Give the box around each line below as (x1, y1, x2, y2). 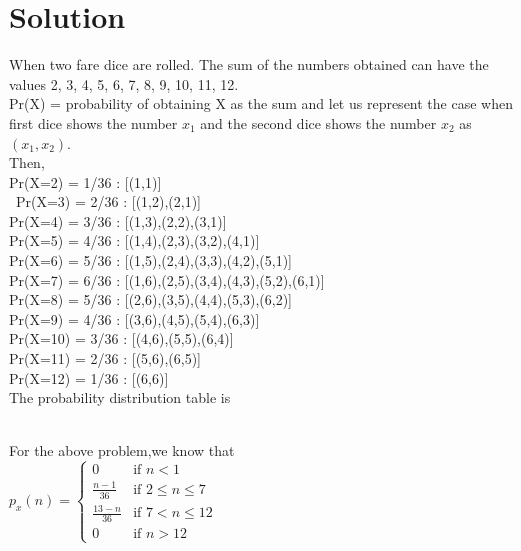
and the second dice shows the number (200, 112, 437, 133)
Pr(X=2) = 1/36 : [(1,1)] (9, 171, 162, 192)
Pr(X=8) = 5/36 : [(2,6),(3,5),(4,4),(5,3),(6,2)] (9, 289, 293, 310)
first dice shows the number (9, 112, 178, 133)
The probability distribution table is (9, 387, 231, 408)
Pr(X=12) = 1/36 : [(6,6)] (9, 367, 169, 388)
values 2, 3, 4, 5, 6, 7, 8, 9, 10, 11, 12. (9, 73, 239, 94)
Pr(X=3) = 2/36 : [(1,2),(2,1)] (15, 191, 201, 212)
